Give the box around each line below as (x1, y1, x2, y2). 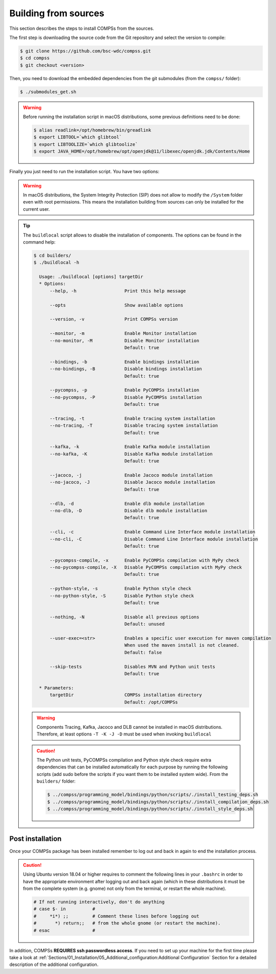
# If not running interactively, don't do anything (33, 899, 165, 905)
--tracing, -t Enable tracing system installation (50, 415, 215, 421)
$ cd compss (20, 55, 50, 61)
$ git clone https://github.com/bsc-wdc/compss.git (20, 48, 151, 54)
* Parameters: (38, 685, 74, 691)
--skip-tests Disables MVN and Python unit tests (50, 664, 215, 670)
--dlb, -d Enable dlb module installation (50, 500, 205, 507)
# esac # (33, 927, 96, 933)
